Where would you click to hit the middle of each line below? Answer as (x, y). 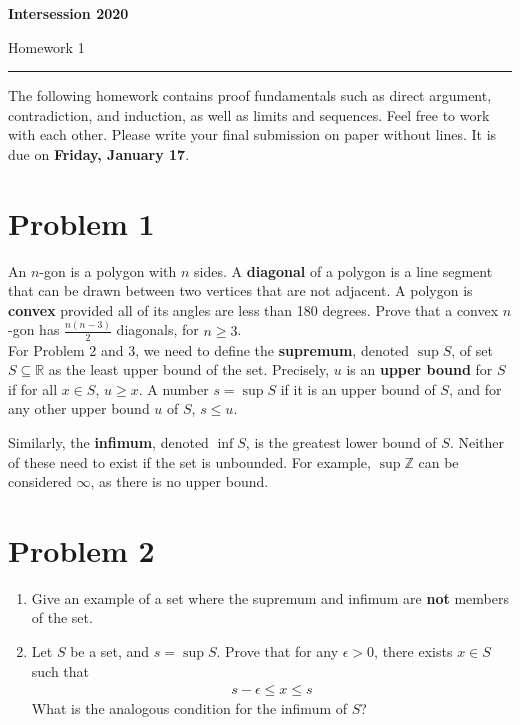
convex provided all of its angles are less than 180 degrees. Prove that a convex (253, 309)
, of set (472, 349)
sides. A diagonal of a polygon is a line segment (343, 270)
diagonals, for (157, 329)
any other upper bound (79, 408)
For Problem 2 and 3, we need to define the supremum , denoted (209, 349)
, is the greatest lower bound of (341, 441)
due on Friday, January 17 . (99, 153)
